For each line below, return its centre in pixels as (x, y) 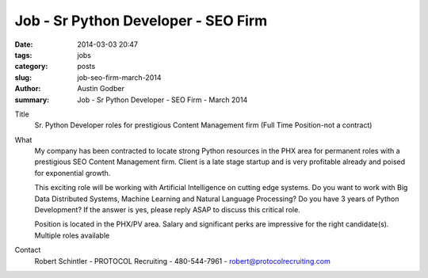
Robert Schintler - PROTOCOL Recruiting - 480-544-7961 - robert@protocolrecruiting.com (182, 261)
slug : (23, 77)
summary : (32, 100)
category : (31, 67)
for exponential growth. (73, 173)
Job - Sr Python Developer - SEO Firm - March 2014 (162, 100)
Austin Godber (101, 89)
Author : (28, 89)
